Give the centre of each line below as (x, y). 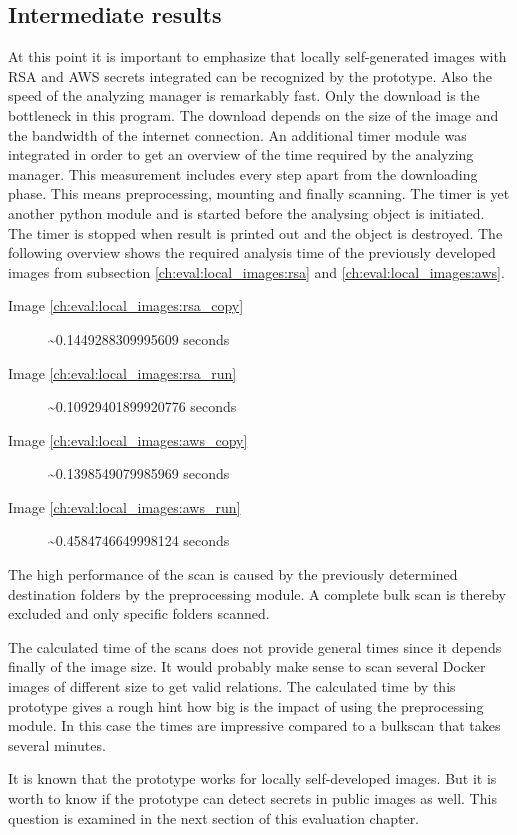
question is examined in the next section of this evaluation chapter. (214, 817)
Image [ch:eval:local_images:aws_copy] (128, 439)
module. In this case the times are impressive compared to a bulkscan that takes (254, 725)
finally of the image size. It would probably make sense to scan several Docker (247, 666)
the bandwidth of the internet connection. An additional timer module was (237, 134)
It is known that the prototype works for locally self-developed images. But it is (252, 778)
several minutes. (57, 744)
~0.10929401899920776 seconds (142, 406)
